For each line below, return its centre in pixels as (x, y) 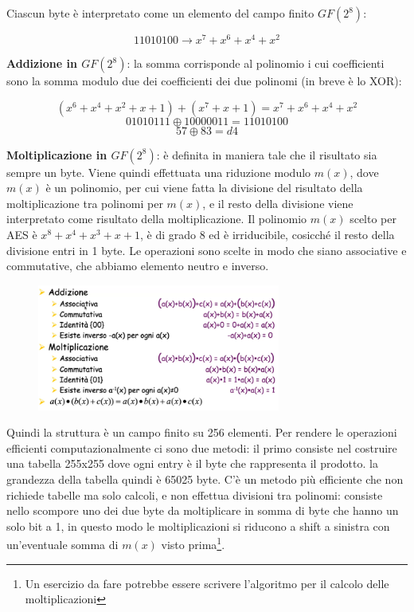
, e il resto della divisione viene (278, 203)
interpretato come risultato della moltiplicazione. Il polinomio (157, 219)
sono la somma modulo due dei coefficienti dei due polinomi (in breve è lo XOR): (204, 81)
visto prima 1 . (193, 543)
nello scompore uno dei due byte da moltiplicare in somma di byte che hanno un (203, 510)
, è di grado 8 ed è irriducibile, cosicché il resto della (267, 235)
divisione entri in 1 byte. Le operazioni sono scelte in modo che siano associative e (207, 250)
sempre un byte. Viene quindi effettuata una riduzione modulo (159, 172)
